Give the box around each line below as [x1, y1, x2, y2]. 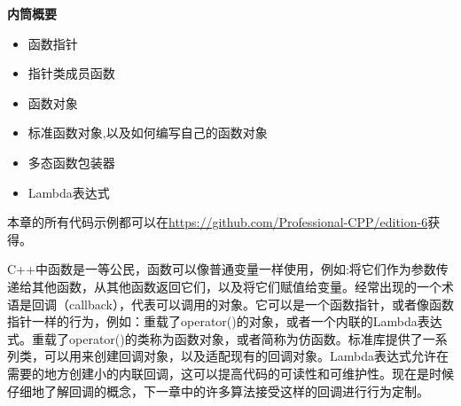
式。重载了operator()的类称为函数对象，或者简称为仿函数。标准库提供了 [7, 329, 423, 347]
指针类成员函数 [27, 64, 115, 82]
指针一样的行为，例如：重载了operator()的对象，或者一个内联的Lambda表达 [7, 312, 442, 331]
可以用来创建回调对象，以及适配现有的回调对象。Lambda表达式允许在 [43, 347, 449, 365]
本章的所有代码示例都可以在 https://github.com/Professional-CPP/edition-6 [7, 213, 428, 231]
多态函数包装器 [27, 152, 115, 171]
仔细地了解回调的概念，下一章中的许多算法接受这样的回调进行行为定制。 [7, 381, 429, 400]
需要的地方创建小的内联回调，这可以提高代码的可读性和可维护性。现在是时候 [7, 363, 454, 382]
